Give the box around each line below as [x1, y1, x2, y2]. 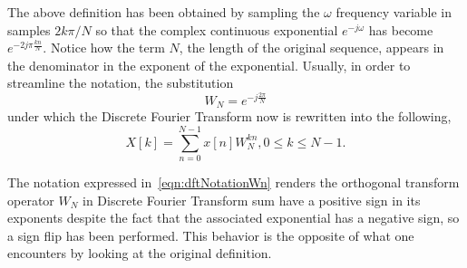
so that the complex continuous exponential [95, 20, 338, 39]
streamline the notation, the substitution [7, 73, 234, 92]
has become [368, 20, 433, 39]
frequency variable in [336, 3, 452, 21]
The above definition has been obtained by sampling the [7, 3, 320, 21]
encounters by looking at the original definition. [7, 244, 272, 263]
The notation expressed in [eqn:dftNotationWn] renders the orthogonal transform [7, 173, 460, 192]
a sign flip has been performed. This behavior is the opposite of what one [7, 225, 414, 244]
